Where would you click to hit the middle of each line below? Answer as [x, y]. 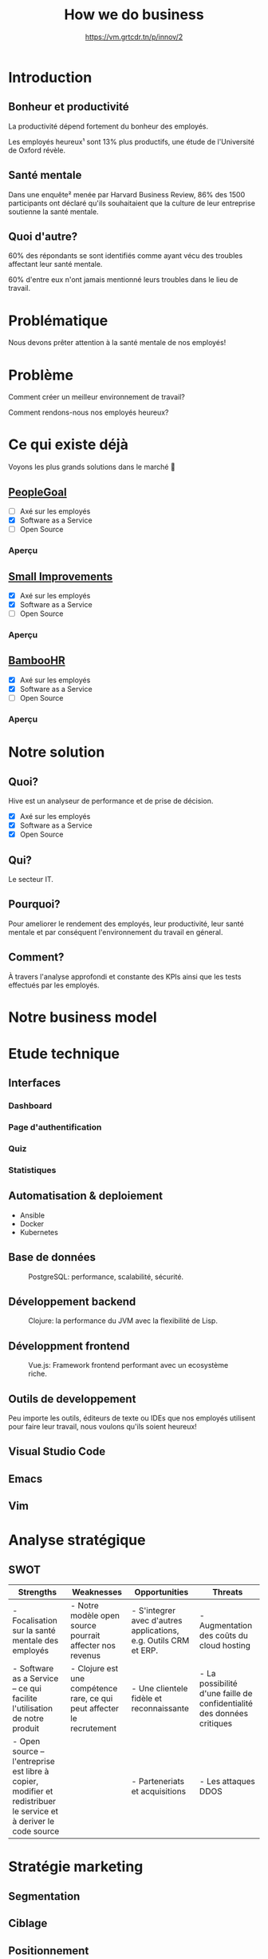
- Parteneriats [158, 1782]
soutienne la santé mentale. [53, 211]
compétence [94, 1689]
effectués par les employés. [54, 985]
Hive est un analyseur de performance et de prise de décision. [111, 801]
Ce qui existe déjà [69, 445]
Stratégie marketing [76, 1867]
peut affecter [95, 1709]
